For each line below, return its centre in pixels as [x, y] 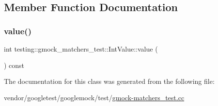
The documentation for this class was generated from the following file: [109, 81]
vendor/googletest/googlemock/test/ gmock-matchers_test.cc [94, 97]
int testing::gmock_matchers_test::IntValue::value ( [81, 49]
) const [14, 65]
